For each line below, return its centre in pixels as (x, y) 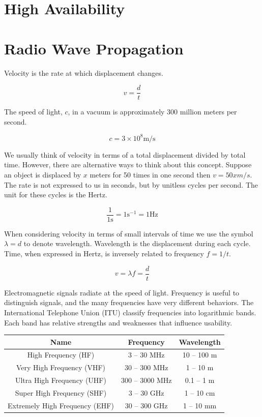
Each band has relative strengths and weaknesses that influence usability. (118, 322)
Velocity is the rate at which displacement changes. (84, 72)
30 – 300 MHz (146, 367)
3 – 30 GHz (146, 392)
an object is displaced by (43, 175)
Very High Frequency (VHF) (61, 367)
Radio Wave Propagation (94, 48)
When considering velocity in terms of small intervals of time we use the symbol (129, 233)
